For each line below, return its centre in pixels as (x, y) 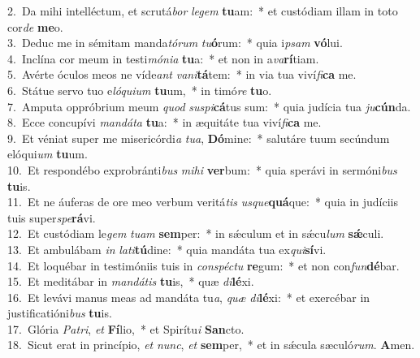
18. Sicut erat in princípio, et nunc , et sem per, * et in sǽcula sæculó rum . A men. (211, 345)
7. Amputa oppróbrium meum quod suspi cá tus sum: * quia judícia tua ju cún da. (209, 106)
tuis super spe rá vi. (52, 217)
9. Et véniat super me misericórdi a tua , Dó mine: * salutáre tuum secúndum (199, 138)
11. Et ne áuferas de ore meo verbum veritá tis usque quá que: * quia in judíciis (203, 202)
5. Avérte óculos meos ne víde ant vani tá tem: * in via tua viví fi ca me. (182, 74)
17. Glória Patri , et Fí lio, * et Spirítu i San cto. (126, 328)
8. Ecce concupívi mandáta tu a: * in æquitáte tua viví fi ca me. (165, 122)
